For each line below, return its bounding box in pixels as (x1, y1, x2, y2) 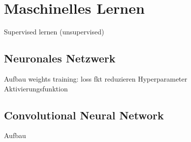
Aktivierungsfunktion (4, 83, 68, 93)
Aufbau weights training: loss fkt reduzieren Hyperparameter (4, 73, 188, 84)
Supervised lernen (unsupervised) (4, 27, 104, 37)
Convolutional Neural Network (4, 107, 164, 122)
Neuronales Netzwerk (4, 51, 116, 66)
